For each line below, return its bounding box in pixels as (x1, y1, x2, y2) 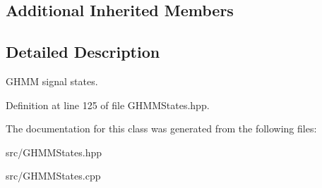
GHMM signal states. (6, 73, 98, 88)
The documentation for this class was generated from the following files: (6, 121, 317, 136)
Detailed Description (6, 41, 160, 63)
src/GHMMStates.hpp (6, 144, 102, 159)
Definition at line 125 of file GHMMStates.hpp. (6, 97, 210, 112)
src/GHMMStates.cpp (6, 168, 101, 183)
